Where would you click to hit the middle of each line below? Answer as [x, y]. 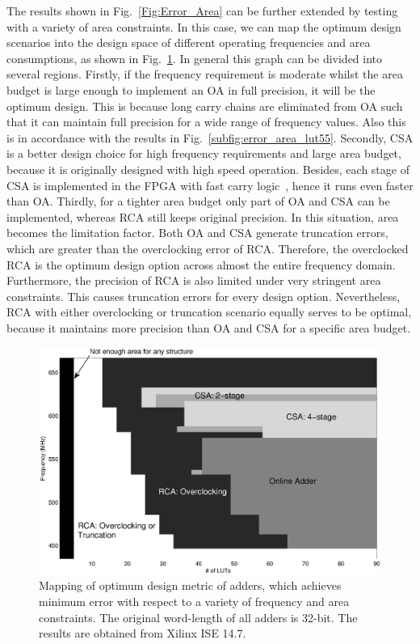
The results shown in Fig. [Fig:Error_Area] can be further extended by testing [202, 11]
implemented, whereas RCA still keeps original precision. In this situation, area [203, 216]
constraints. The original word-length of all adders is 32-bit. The [198, 617]
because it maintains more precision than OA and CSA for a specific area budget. [209, 327]
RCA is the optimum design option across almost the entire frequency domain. [201, 264]
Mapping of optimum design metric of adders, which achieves [190, 585]
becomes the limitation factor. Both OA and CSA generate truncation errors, [197, 233]
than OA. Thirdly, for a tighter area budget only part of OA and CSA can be [198, 201]
